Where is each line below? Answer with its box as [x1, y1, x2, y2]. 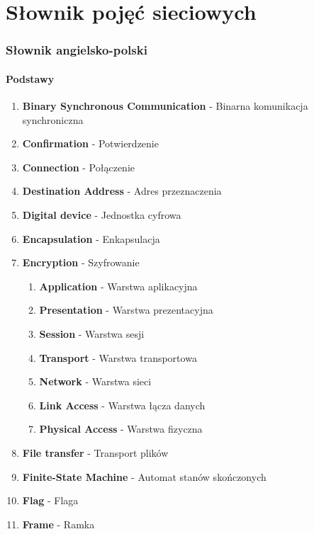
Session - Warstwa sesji [39, 326, 145, 341]
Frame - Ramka [22, 516, 95, 531]
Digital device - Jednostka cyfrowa [22, 207, 181, 222]
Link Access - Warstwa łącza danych [39, 397, 206, 412]
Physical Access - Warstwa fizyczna [39, 421, 203, 436]
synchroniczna [22, 112, 84, 127]
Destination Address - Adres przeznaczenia [22, 183, 222, 198]
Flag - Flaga [22, 493, 79, 508]
